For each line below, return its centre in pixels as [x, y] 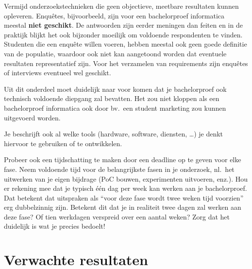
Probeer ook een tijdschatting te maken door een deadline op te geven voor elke [123, 160]
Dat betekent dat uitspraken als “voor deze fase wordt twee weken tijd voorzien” [124, 197]
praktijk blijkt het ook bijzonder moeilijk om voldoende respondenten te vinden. [123, 34]
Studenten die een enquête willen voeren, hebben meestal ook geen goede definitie [126, 44]
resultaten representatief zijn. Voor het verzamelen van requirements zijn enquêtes [126, 63]
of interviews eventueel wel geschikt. [58, 73]
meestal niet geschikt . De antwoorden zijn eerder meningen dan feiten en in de [123, 25]
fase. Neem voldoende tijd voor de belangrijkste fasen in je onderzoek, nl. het [119, 169]
